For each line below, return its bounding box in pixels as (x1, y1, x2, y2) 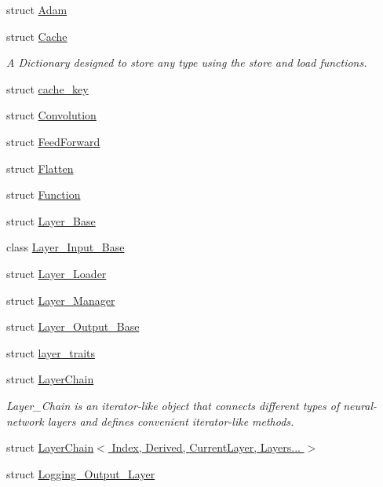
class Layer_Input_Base (6, 239, 125, 255)
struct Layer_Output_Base (6, 318, 140, 335)
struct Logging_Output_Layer (6, 465, 155, 482)
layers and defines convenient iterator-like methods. (47, 412, 294, 429)
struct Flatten (6, 159, 74, 176)
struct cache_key (6, 80, 89, 97)
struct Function (6, 186, 81, 203)
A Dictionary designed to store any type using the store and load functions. (6, 54, 367, 71)
